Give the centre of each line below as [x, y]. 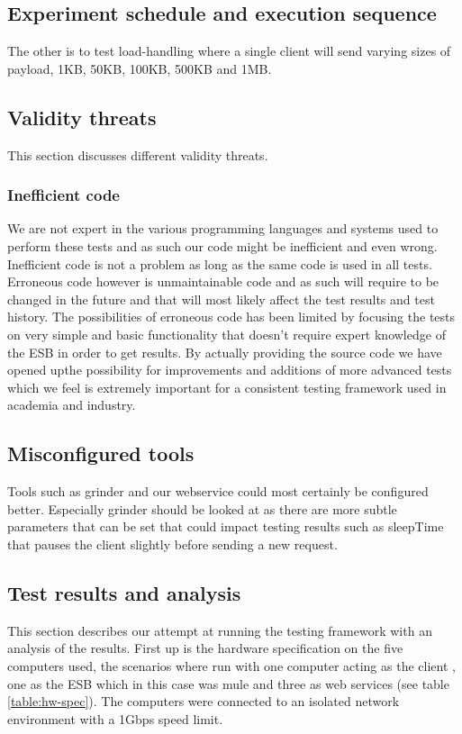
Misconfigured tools [101, 453]
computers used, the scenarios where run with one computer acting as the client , [231, 665]
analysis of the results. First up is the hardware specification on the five [205, 648]
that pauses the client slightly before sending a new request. [172, 544]
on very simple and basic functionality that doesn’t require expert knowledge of [226, 334]
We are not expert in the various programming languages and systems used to [223, 228]
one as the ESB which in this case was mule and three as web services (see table [228, 683]
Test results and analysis [124, 592]
